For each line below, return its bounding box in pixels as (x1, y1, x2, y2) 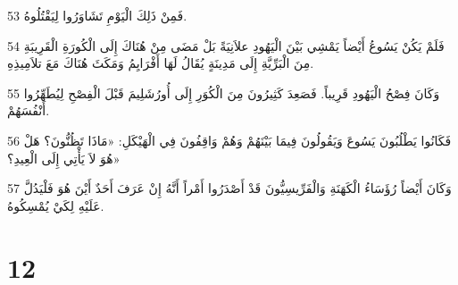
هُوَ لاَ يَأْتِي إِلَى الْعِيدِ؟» (7, 148, 121, 167)
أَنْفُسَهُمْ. (7, 101, 50, 120)
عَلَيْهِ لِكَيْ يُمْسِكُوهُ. (7, 196, 104, 214)
